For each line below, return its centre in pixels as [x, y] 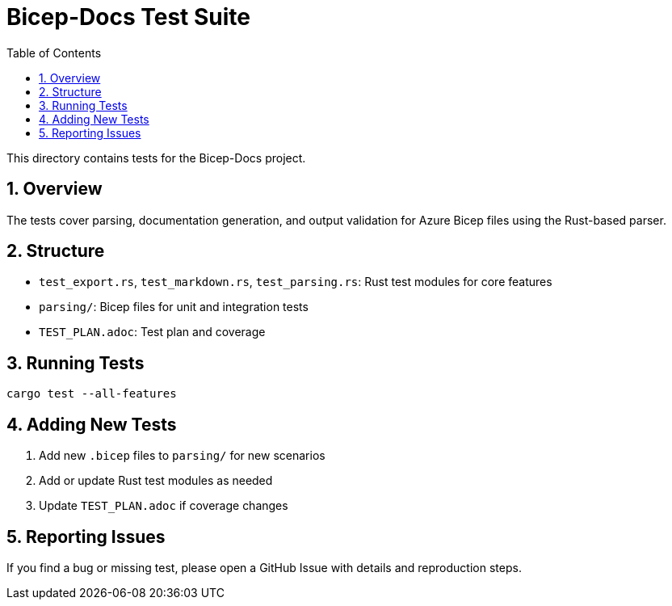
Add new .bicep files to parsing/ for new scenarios [182, 456]
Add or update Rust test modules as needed [156, 481]
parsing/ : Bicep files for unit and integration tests [174, 307]
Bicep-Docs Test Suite [128, 17]
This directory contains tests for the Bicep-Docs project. [156, 158]
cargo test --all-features [92, 394]
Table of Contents [54, 53]
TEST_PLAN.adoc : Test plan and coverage [152, 332]
